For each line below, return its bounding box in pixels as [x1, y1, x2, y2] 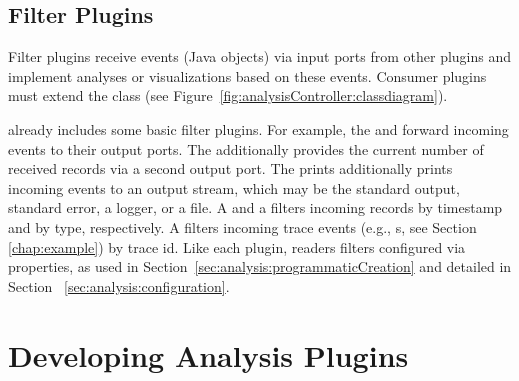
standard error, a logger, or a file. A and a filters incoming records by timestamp [8, 197, 503, 218]
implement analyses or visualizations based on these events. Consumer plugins [8, 65, 487, 86]
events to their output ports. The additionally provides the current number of [8, 138, 484, 159]
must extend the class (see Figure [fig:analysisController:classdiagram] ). [8, 85, 448, 106]
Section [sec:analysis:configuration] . [8, 275, 230, 296]
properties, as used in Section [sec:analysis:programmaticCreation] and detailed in [8, 256, 512, 277]
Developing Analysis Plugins [8, 334, 409, 375]
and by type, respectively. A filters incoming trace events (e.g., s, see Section [8, 216, 477, 237]
